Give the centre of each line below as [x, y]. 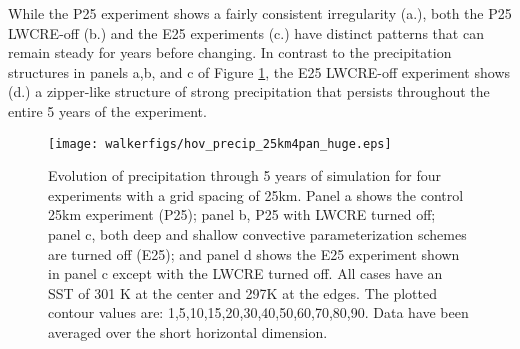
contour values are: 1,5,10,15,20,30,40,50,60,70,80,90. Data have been [258, 312]
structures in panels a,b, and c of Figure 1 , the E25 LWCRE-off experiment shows [259, 71]
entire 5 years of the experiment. [107, 110]
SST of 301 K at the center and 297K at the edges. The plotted [242, 292]
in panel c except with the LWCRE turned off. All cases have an [245, 273]
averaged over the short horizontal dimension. [188, 331]
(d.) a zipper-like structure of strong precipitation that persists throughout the [249, 91]
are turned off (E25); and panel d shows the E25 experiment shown [254, 253]
